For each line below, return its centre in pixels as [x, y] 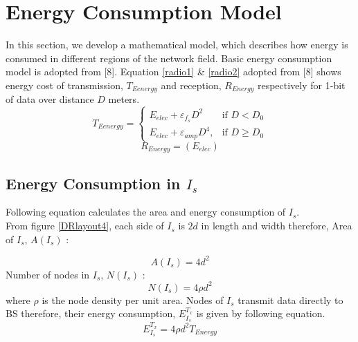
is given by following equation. [261, 313]
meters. [124, 99]
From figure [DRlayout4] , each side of [85, 226]
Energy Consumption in [93, 183]
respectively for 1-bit [301, 85]
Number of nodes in [48, 274]
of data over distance [50, 99]
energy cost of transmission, [64, 85]
